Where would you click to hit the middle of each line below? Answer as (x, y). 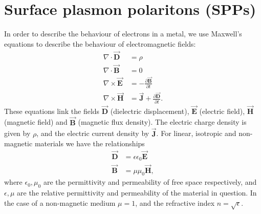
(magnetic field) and (36, 122)
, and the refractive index (175, 202)
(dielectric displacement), (150, 111)
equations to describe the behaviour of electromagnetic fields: (100, 43)
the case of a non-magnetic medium (60, 202)
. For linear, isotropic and (196, 133)
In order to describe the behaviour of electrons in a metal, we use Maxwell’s (123, 34)
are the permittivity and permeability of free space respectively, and (150, 182)
